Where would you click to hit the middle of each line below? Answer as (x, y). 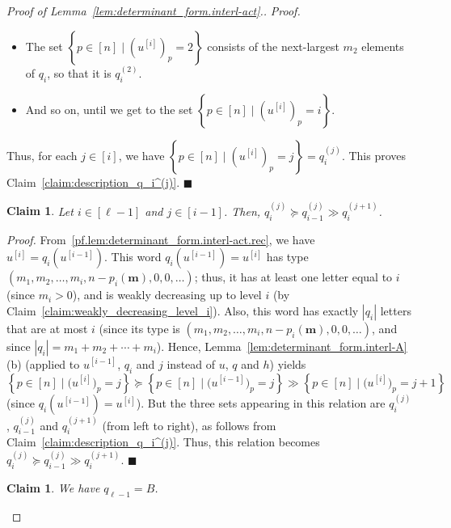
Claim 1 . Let (40, 211)
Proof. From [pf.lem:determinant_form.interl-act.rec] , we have (161, 239)
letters (396, 310)
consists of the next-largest (273, 46)
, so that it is (79, 73)
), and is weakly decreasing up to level (167, 295)
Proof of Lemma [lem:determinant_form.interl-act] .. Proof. (154, 11)
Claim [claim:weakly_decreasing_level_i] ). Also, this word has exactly (183, 310)
